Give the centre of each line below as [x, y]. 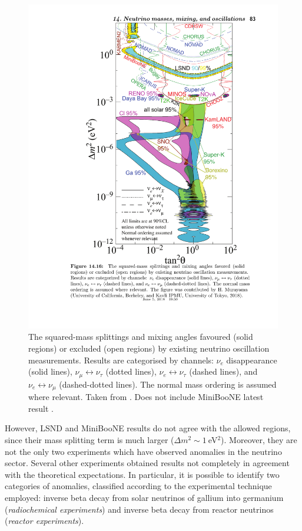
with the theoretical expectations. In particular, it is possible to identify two [142, 474]
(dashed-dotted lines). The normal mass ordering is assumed [168, 384]
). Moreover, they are [259, 439]
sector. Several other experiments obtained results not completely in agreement [147, 463]
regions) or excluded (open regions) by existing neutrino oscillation [149, 348]
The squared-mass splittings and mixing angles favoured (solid [141, 337]
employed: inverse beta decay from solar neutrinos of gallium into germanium [144, 497]
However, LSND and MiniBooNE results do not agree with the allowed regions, [148, 428]
